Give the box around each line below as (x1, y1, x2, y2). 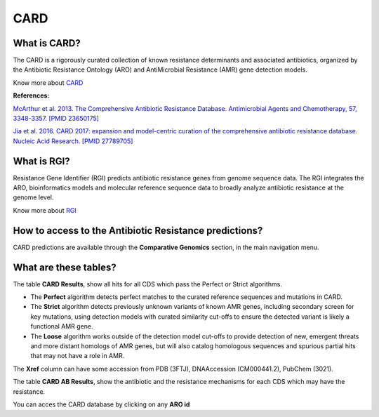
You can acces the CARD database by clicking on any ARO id (13, 400, 190, 409)
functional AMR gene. (30, 322, 94, 331)
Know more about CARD (13, 78, 84, 87)
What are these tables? (13, 261, 117, 273)
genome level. (13, 193, 54, 201)
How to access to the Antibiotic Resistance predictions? (13, 225, 263, 237)
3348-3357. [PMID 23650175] (13, 114, 100, 123)
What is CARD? (13, 37, 81, 49)
